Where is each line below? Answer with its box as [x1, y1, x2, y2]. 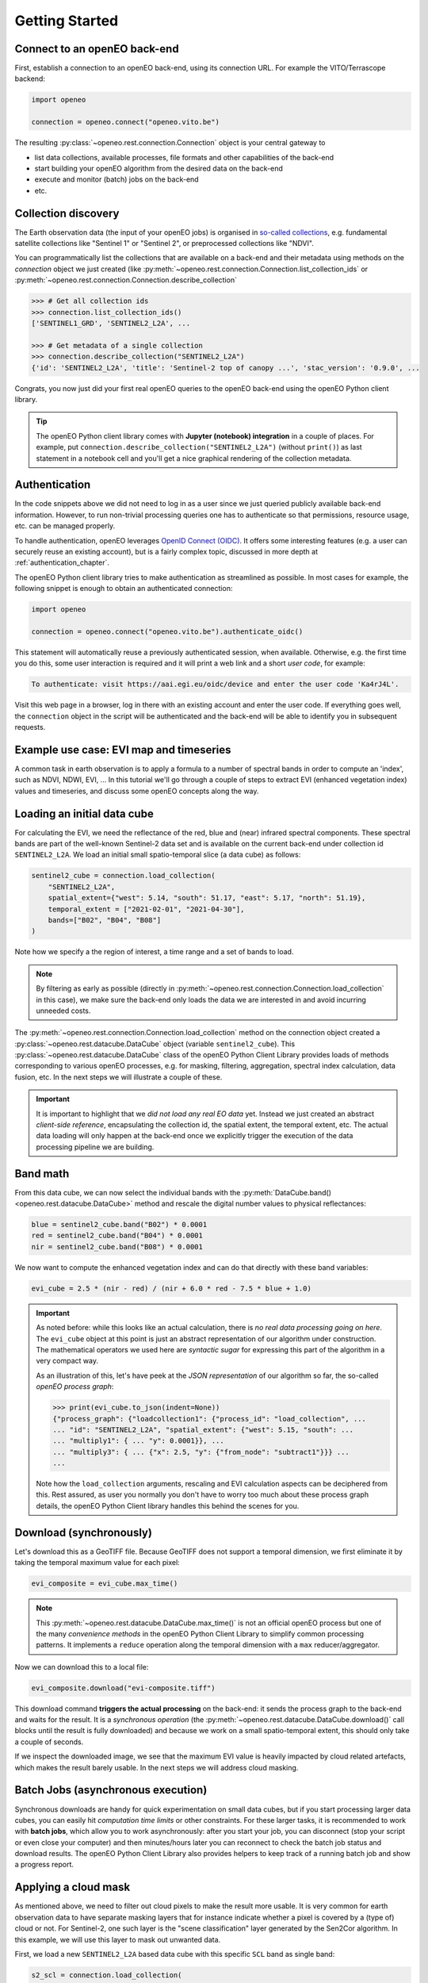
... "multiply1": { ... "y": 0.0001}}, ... [52, 1436, 225, 1445]
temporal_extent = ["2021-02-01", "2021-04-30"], [48, 904, 245, 914]
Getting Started [14, 12, 119, 29]
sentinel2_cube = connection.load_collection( [31, 871, 216, 880]
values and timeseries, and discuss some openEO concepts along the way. [14, 786, 259, 796]
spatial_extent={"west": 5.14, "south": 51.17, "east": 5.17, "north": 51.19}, [48, 893, 366, 903]
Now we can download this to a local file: [14, 1662, 149, 1671]
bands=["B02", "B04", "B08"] [48, 915, 162, 924]
